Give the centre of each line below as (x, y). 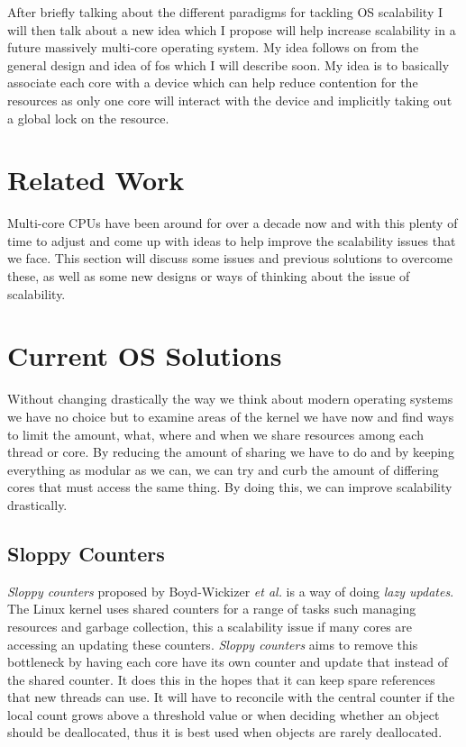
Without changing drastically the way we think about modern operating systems (230, 399)
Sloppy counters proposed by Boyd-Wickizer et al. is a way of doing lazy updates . (231, 591)
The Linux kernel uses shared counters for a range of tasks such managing (212, 609)
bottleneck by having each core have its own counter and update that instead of (228, 662)
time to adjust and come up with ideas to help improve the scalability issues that (232, 240)
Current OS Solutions (145, 355)
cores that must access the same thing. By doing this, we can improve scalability (230, 487)
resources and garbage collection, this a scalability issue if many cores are (210, 626)
